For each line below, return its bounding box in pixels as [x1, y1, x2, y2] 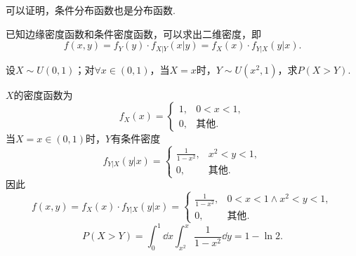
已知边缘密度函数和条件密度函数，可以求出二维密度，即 [6, 26, 261, 41]
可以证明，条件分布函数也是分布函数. [6, 3, 176, 17]
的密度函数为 [13, 87, 73, 102]
